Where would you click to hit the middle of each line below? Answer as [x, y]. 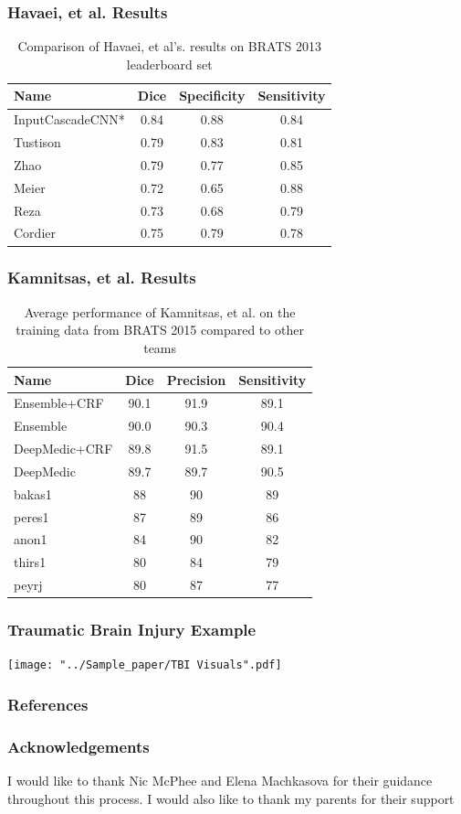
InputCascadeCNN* [69, 119]
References [48, 705]
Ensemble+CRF [59, 403]
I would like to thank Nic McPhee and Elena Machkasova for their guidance [220, 781]
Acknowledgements [79, 746]
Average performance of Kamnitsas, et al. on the [160, 311]
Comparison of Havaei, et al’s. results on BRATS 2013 [169, 46]
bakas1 [33, 493]
